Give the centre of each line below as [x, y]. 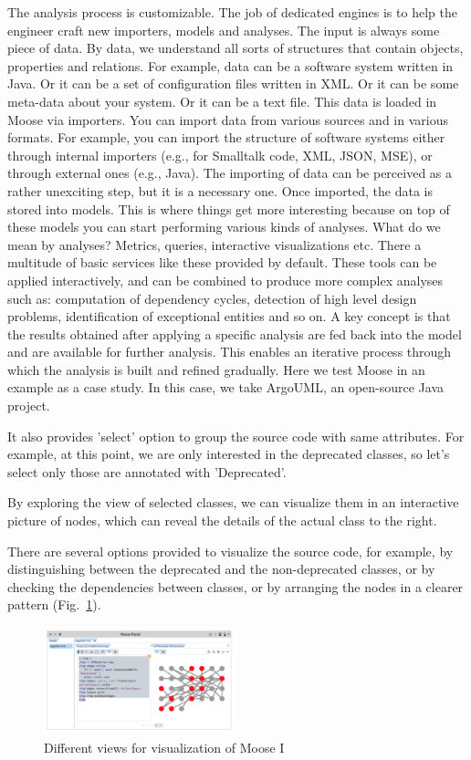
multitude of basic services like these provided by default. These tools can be [222, 262]
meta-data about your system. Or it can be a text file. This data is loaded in [222, 101]
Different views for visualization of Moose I [164, 748]
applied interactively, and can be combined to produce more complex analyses [225, 280]
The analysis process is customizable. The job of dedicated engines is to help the [232, 12]
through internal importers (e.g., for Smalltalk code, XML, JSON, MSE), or [220, 155]
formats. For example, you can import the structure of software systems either [226, 137]
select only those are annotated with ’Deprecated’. [147, 471]
